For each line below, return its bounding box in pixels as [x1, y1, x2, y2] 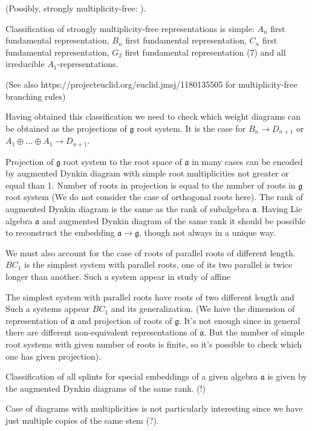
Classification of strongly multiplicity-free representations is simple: [5, 22, 255, 34]
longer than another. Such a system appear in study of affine [5, 270, 230, 282]
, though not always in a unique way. [139, 226, 276, 239]
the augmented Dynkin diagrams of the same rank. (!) [5, 381, 206, 394]
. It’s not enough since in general [179, 314, 301, 326]
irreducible [5, 57, 45, 70]
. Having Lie [256, 203, 302, 215]
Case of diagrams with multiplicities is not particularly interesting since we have [5, 402, 303, 415]
